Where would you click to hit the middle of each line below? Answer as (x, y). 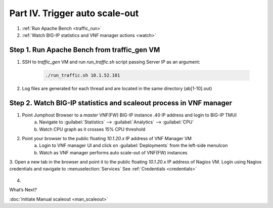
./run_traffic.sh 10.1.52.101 (83, 75)
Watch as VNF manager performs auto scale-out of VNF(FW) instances (113, 152)
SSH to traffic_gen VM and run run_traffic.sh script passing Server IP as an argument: (111, 62)
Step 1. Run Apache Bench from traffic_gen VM (85, 50)
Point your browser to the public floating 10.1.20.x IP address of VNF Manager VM (107, 138)
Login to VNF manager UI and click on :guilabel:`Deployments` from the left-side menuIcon (133, 145)
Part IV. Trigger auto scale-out (74, 13)
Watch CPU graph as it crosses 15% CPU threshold (92, 129)
